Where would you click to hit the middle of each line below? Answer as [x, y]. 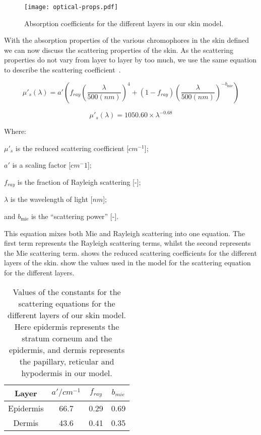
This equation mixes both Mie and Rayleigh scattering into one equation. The [125, 233]
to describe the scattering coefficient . [62, 70]
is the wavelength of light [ [51, 199]
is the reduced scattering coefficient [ [72, 148]
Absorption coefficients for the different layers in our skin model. [124, 23]
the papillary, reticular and [67, 361]
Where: [15, 131]
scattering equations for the [67, 303]
